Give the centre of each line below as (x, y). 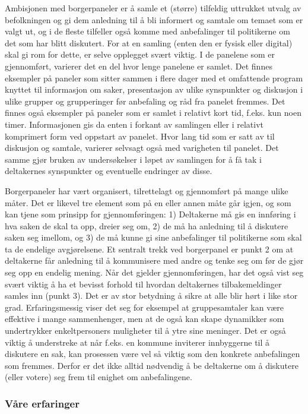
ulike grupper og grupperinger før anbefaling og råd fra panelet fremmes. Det (145, 101)
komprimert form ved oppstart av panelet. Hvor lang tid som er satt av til (140, 136)
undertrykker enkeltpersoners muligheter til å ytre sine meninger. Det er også (145, 331)
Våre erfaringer (42, 403)
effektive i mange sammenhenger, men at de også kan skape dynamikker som (145, 319)
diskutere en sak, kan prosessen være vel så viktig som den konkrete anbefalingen (153, 354)
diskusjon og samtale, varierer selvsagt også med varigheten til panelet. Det (142, 148)
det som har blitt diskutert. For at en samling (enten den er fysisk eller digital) (149, 42)
